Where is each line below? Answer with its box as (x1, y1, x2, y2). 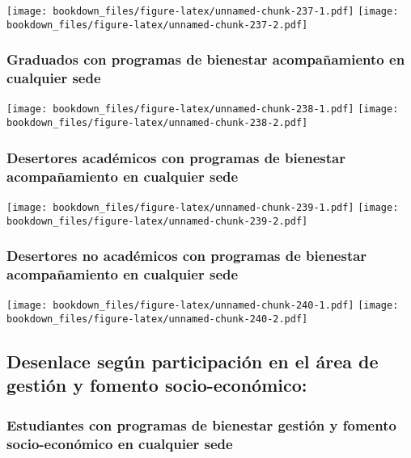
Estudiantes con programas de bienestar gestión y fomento (6, 414, 396, 435)
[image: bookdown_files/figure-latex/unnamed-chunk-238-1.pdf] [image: (6, 103, 399, 116)
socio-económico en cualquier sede (6, 433, 233, 453)
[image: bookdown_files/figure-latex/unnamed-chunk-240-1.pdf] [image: (6, 300, 399, 312)
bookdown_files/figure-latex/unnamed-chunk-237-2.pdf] (6, 19, 308, 31)
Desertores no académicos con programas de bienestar (6, 246, 367, 266)
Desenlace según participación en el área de (6, 349, 379, 374)
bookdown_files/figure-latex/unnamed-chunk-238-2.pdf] (6, 117, 308, 129)
